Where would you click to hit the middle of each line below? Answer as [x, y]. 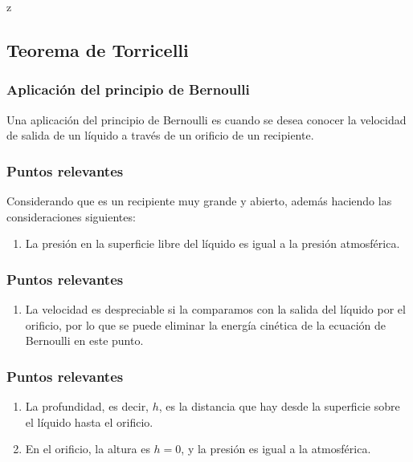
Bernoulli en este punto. [84, 340]
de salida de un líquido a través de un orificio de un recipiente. [160, 135]
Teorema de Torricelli [98, 49]
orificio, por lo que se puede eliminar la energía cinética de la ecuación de [206, 324]
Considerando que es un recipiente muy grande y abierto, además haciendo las [199, 201]
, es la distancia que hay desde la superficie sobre [279, 406]
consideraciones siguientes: [71, 216]
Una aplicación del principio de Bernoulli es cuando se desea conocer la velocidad [206, 119]
